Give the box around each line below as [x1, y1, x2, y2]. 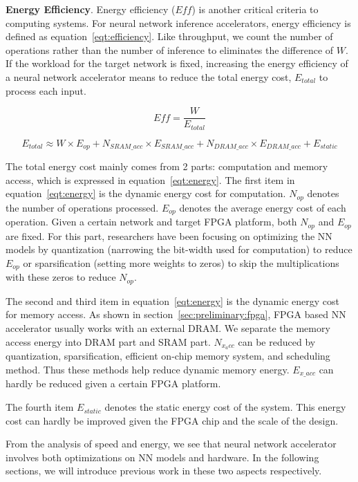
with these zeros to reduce [6, 270, 116, 284]
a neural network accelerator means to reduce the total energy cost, [6, 69, 292, 84]
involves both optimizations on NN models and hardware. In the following [6, 449, 319, 464]
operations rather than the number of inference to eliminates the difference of [6, 42, 334, 57]
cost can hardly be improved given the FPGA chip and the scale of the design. [6, 413, 339, 427]
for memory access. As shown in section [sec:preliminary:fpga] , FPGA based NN [6, 307, 346, 322]
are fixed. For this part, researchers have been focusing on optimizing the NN [6, 228, 332, 243]
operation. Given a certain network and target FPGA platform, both [6, 214, 297, 229]
